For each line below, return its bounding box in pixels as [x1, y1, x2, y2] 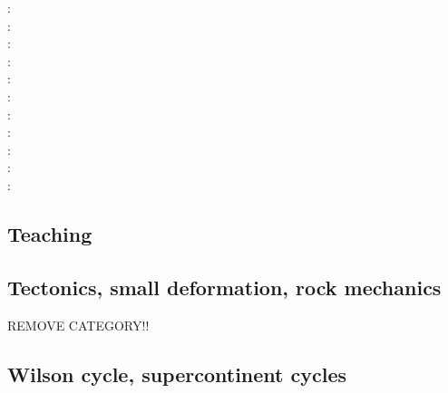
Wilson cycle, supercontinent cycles [7, 359, 347, 388]
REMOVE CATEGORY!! [7, 315, 150, 334]
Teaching [7, 219, 93, 247]
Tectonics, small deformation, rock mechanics [7, 273, 442, 301]
